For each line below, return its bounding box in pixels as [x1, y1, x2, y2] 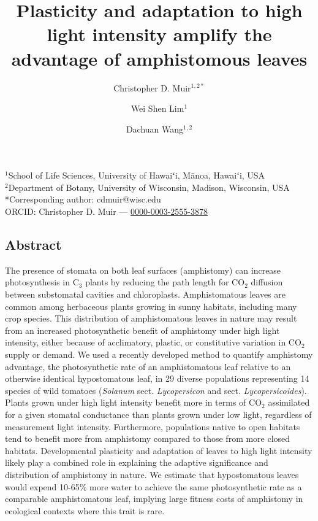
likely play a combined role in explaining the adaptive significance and [5, 456, 268, 469]
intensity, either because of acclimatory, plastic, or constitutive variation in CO [5, 336, 301, 349]
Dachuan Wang [126, 122, 184, 135]
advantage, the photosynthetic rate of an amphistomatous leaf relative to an [5, 360, 291, 372]
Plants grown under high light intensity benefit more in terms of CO [5, 396, 262, 409]
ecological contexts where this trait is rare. [5, 504, 165, 517]
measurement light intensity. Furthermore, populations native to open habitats [5, 420, 300, 433]
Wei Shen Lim [131, 102, 184, 115]
